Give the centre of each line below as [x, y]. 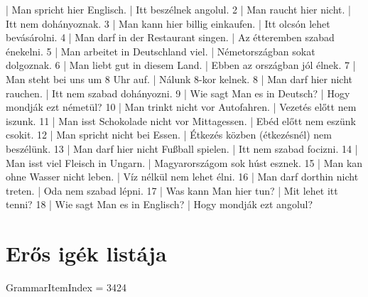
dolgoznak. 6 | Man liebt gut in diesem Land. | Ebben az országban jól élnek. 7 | [181, 65]
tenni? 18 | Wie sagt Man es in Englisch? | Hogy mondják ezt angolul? [159, 204]
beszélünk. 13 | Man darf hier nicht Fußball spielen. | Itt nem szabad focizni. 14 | [182, 148]
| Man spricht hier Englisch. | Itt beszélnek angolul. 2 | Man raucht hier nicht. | [178, 9]
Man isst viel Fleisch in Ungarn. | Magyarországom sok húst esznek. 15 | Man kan [184, 162]
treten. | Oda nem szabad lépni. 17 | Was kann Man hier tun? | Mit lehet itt [172, 190]
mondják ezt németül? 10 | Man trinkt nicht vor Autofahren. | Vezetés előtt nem [181, 107]
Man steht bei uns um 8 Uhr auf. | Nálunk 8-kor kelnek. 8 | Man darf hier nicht [179, 79]
